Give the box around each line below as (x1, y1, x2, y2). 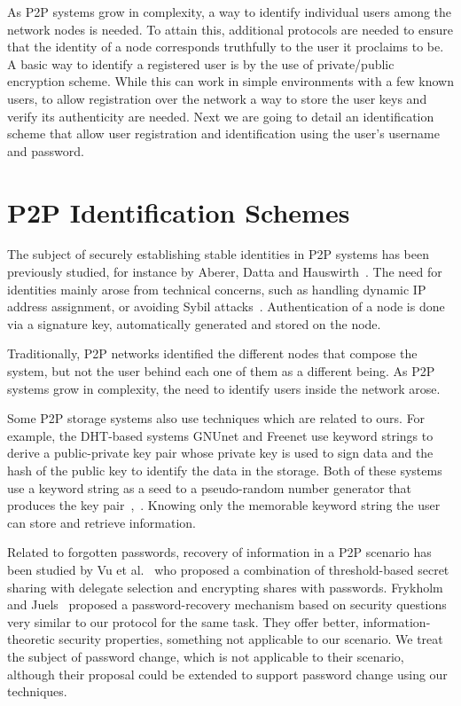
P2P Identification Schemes (7, 193, 350, 230)
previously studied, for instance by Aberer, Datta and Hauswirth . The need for (7, 263, 442, 281)
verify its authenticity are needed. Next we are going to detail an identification (7, 106, 434, 125)
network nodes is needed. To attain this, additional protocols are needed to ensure (7, 20, 453, 38)
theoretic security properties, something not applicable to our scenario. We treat (7, 630, 443, 648)
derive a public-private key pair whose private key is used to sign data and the (7, 443, 434, 462)
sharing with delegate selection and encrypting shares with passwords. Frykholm (7, 577, 443, 596)
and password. (7, 141, 84, 160)
